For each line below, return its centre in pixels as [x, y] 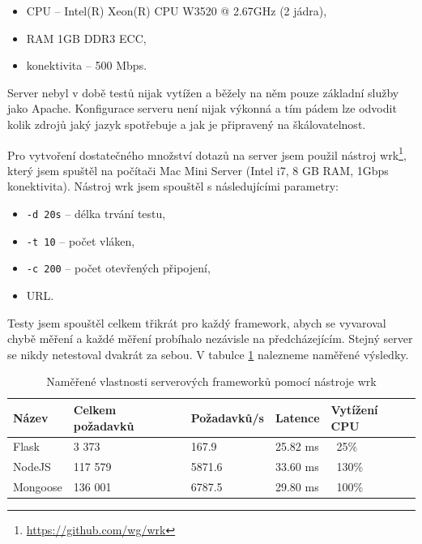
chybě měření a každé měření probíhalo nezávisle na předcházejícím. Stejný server [210, 338]
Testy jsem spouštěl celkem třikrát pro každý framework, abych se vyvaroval [197, 322]
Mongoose [38, 487]
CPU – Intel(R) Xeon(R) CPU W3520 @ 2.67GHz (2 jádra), [177, 11]
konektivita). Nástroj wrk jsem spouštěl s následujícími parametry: [173, 186]
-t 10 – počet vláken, [81, 240]
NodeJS [32, 467]
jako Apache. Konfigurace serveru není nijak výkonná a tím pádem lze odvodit [202, 108]
